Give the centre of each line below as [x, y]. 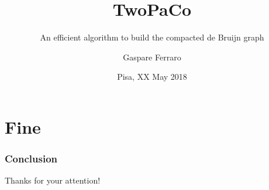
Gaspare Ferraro [152, 57]
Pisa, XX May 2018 [152, 77]
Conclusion [31, 159]
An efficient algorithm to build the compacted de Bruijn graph [152, 37]
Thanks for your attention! [53, 180]
